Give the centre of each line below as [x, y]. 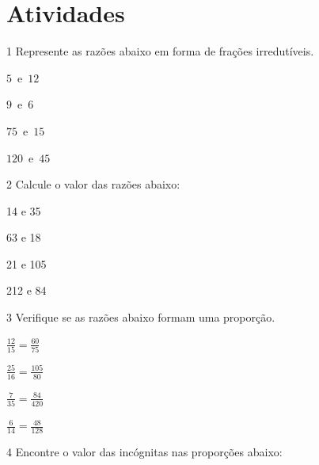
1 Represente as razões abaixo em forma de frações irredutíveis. [160, 51]
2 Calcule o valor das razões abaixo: [93, 184]
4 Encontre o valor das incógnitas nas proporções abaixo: [144, 451]
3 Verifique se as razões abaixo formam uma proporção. [141, 317]
